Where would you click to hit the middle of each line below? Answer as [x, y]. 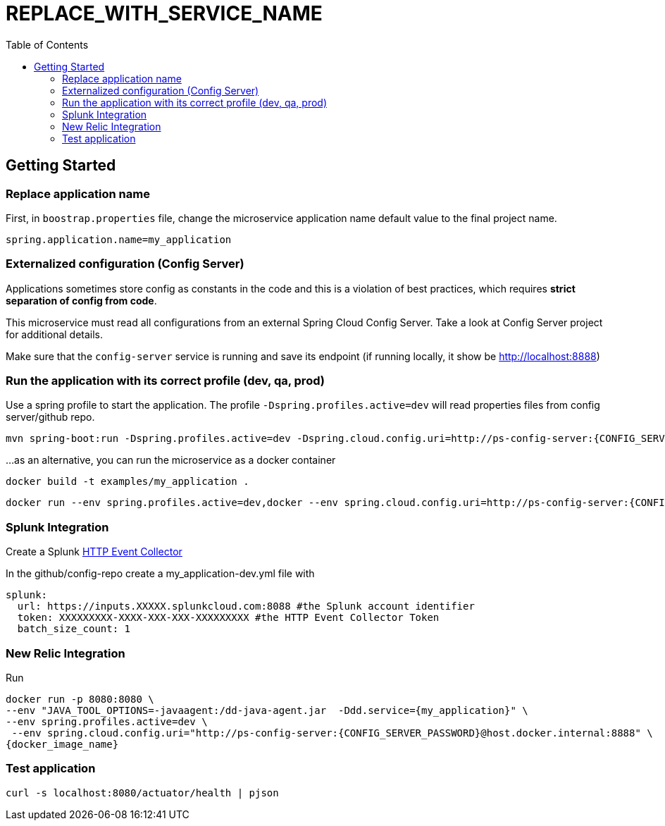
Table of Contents [47, 44]
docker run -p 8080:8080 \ [80, 699]
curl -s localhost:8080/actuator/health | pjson [142, 793]
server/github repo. [50, 417]
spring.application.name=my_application [119, 239]
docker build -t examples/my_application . [128, 482]
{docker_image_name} [62, 744]
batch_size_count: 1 [74, 629]
